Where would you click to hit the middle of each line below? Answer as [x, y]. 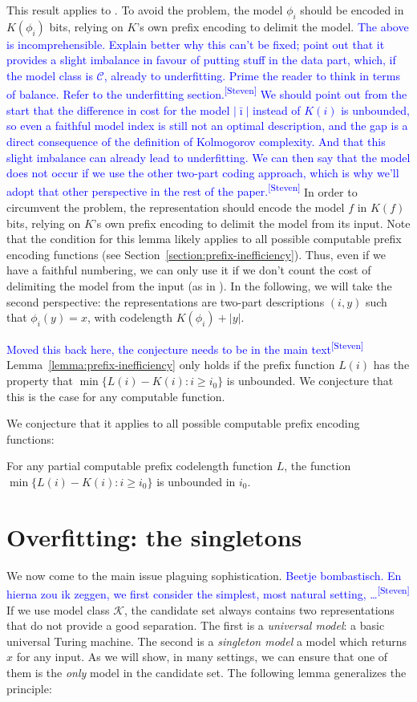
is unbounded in [196, 482]
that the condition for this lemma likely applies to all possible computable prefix [204, 239]
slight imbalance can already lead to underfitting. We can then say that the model [208, 157]
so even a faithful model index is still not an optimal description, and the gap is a [207, 126]
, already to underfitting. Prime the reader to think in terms [252, 75]
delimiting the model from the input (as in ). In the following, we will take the [199, 286]
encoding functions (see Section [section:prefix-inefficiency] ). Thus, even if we [196, 254]
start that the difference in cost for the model [118, 110]
